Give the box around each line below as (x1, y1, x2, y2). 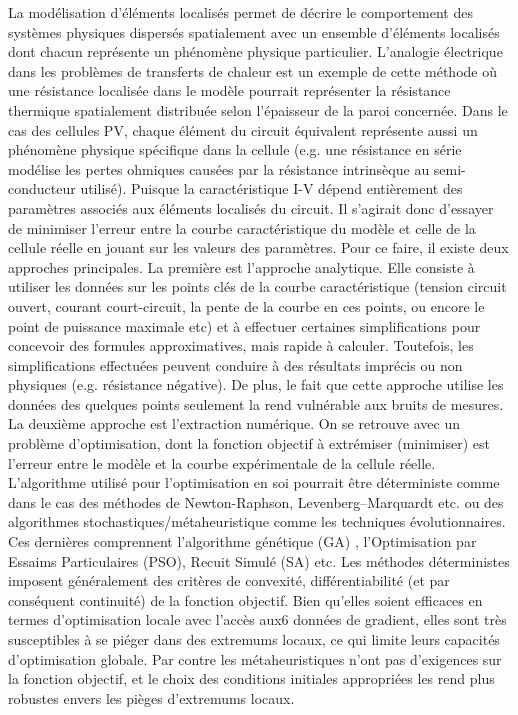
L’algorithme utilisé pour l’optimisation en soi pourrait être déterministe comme (8, 472, 500, 493)
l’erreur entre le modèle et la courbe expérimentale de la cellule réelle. (8, 452, 436, 473)
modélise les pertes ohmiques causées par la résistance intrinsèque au (8, 158, 430, 179)
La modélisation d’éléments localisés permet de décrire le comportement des (8, 2, 473, 22)
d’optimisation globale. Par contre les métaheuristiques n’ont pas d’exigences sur (8, 648, 502, 669)
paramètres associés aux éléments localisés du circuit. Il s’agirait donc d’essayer (8, 197, 494, 218)
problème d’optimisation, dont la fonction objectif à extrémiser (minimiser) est (8, 433, 490, 454)
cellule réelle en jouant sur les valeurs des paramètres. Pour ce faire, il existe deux (8, 237, 509, 258)
